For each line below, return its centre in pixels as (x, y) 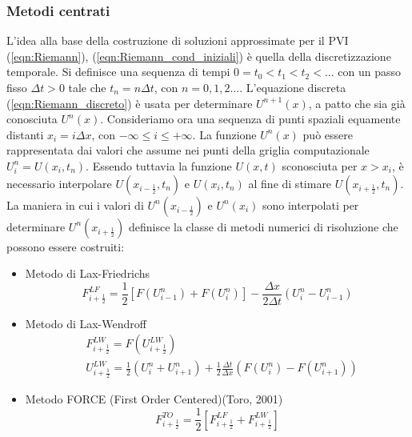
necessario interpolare (59, 183)
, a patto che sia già (357, 103)
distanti (25, 134)
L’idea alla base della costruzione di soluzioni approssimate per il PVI (178, 40)
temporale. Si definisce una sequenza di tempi (118, 72)
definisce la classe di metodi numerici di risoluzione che (263, 226)
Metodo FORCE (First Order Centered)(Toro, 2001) (154, 399)
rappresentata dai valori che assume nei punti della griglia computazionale (188, 150)
